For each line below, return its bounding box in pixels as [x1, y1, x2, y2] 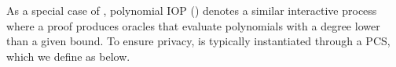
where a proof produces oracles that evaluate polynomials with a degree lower [6, 17, 380, 33]
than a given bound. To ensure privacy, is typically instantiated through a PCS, [6, 33, 390, 49]
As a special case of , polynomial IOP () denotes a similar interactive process [6, 2, 377, 18]
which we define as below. [6, 48, 130, 64]
